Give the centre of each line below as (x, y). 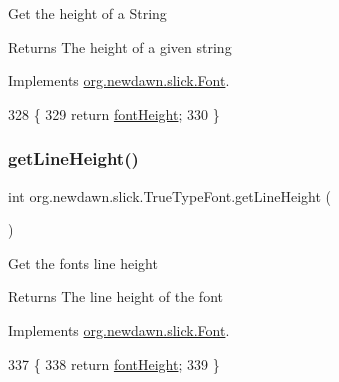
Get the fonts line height (83, 262)
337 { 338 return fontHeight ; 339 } (114, 363)
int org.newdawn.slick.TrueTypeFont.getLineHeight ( (169, 195)
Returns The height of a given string (120, 46)
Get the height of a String (87, 13)
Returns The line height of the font (115, 296)
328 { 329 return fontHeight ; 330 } (114, 113)
